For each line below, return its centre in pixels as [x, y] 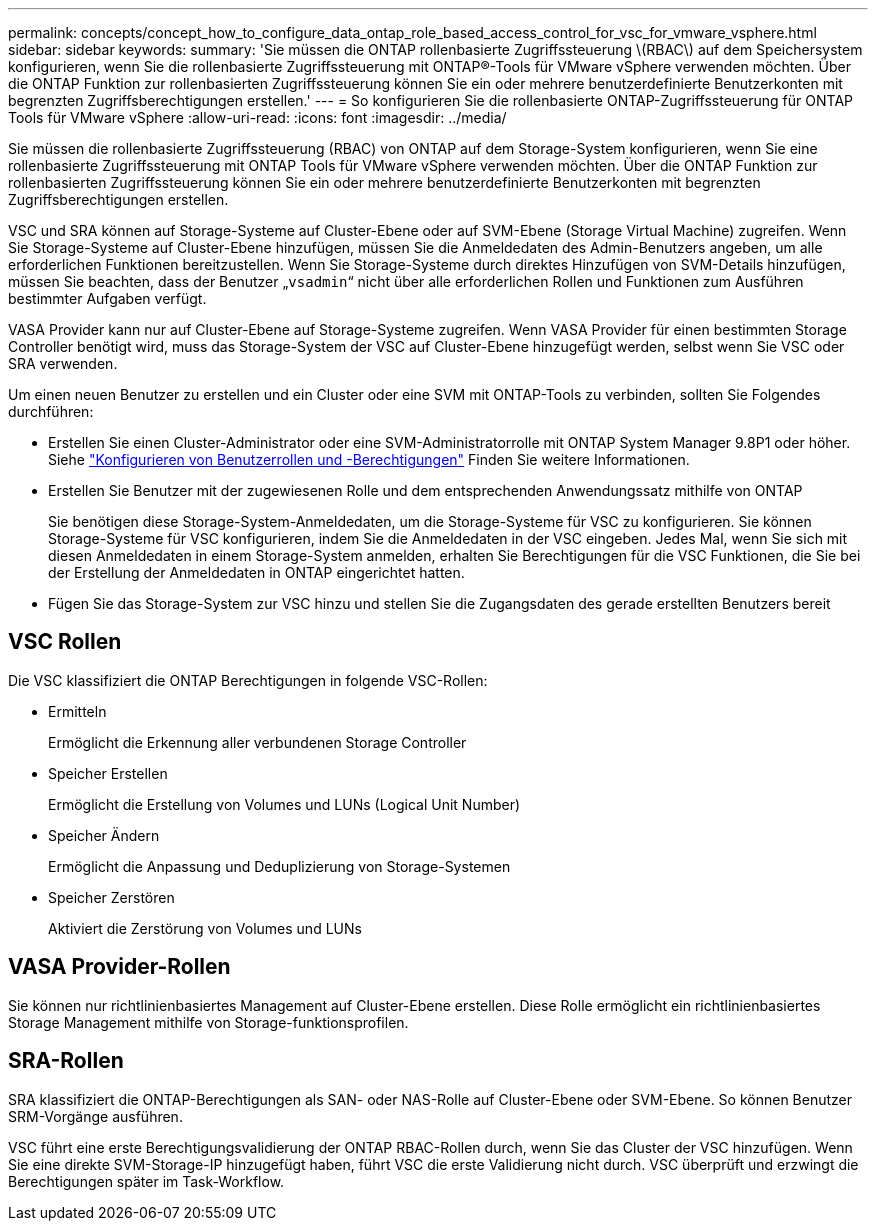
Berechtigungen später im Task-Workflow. [146, 1181]
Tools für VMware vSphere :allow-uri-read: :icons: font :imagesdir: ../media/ [257, 117]
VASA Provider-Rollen [119, 967]
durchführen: [51, 411]
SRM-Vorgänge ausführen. [95, 1116]
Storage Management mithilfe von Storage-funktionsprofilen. [208, 1022]
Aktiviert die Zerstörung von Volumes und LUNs [205, 928]
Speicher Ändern [104, 835]
